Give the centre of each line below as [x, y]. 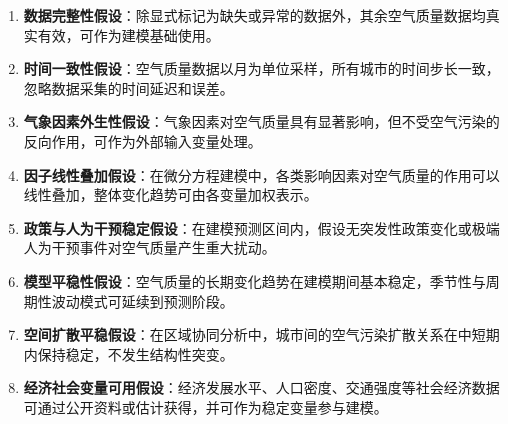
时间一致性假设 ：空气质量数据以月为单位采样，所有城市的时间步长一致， [261, 68]
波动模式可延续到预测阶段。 [142, 300]
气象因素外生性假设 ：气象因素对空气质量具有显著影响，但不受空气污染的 [261, 121]
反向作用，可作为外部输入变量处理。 [142, 140]
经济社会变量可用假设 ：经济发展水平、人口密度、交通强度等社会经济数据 [261, 387]
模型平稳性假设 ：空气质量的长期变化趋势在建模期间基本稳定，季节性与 [254, 280]
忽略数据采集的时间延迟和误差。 [128, 87]
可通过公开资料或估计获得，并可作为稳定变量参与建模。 [205, 406]
